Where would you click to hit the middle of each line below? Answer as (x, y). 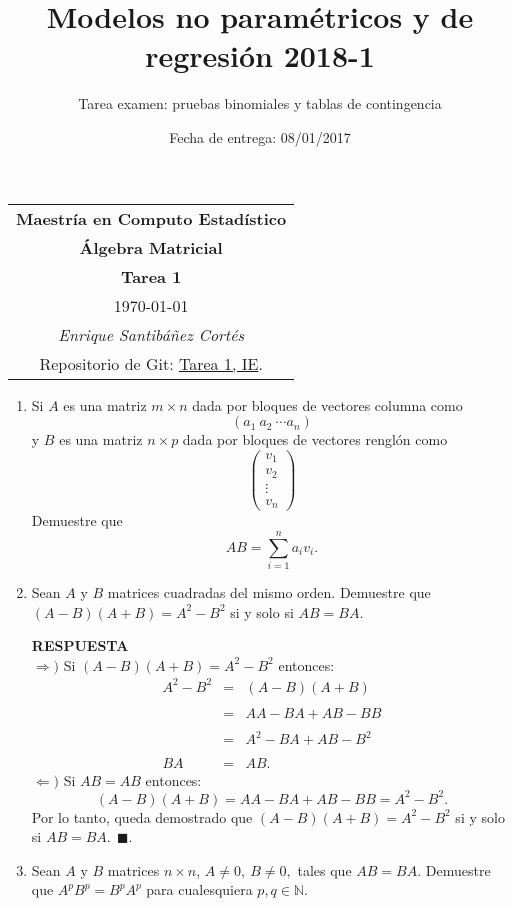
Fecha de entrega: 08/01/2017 (260, 136)
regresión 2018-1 (260, 55)
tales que (324, 869)
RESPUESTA (80, 645)
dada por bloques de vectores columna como (327, 404)
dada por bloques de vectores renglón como (315, 439)
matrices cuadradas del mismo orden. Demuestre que (269, 591)
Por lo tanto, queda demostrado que (142, 816)
